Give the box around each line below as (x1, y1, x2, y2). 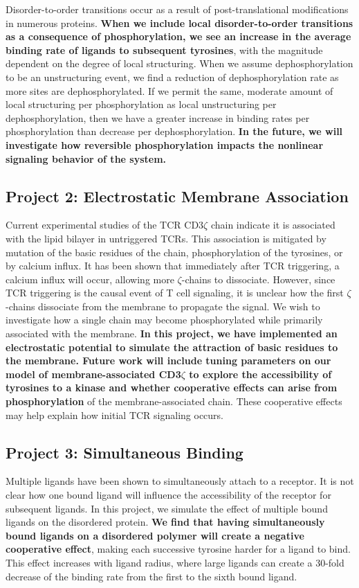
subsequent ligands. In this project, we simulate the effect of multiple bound (6, 501, 328, 515)
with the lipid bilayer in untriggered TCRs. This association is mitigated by (6, 231, 326, 245)
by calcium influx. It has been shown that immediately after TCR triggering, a (6, 258, 340, 273)
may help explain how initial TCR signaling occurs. (6, 407, 224, 422)
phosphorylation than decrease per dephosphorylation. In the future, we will (6, 124, 343, 139)
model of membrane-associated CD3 (6, 366, 181, 381)
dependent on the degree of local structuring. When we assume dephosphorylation (6, 56, 353, 71)
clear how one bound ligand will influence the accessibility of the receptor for (6, 488, 331, 502)
